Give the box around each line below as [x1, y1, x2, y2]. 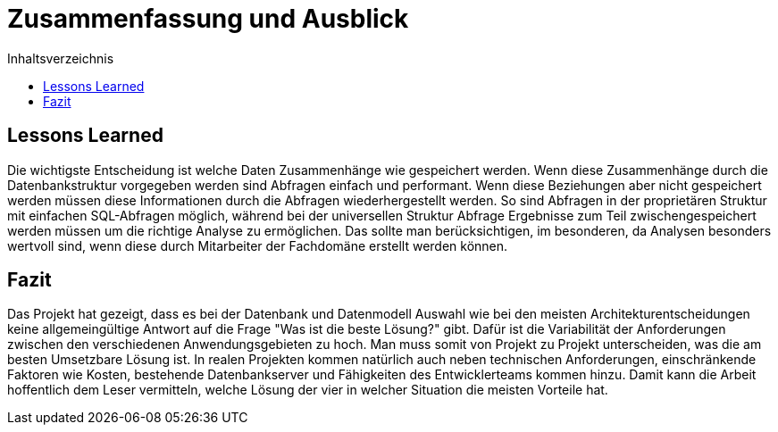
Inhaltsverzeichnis [7, 50, 114, 66]
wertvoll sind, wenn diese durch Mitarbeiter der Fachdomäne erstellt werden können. [7, 237, 508, 253]
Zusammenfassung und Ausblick [7, 4, 409, 34]
